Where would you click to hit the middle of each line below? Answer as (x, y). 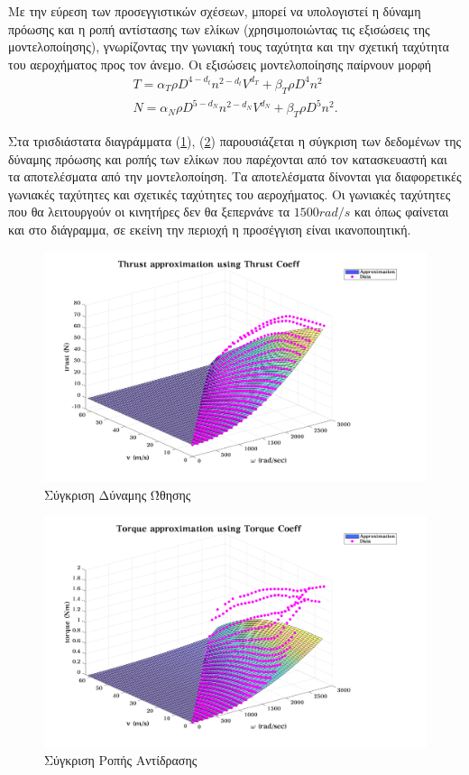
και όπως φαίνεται (402, 212)
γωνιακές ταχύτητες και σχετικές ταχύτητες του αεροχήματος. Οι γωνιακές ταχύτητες (230, 194)
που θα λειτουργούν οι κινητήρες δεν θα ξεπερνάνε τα (149, 212)
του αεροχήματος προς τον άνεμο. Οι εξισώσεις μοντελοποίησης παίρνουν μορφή (220, 64)
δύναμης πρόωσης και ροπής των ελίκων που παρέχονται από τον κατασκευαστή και (228, 158)
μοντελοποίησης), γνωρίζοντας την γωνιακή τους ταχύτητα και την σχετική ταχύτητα (229, 46)
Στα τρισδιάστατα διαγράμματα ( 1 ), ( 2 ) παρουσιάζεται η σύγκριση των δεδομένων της (235, 141)
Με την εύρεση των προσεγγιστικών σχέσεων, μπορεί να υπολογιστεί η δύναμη (215, 11)
